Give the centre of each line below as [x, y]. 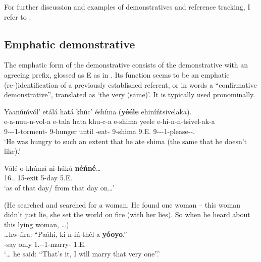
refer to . [18, 16]
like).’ [12, 151]
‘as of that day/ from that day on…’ [59, 187]
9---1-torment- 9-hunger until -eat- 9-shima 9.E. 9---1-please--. [99, 131]
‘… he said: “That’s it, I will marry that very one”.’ [82, 254]
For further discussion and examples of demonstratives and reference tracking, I [127, 7]
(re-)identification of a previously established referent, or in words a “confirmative [130, 84]
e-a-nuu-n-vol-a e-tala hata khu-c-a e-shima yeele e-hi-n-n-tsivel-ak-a [110, 121]
